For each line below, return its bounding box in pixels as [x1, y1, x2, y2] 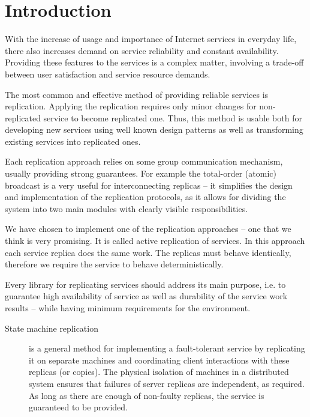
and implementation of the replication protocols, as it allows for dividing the [5, 190, 286, 203]
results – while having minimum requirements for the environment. [5, 302, 251, 314]
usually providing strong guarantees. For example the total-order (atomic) [5, 167, 276, 180]
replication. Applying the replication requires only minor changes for [5, 100, 257, 112]
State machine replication [5, 321, 98, 334]
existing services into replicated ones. [5, 135, 141, 147]
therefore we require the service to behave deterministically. [5, 258, 224, 270]
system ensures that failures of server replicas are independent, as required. [29, 377, 305, 389]
